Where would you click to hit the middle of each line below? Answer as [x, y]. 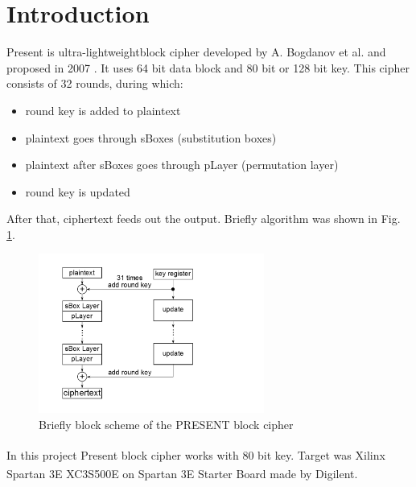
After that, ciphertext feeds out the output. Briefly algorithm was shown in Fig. [204, 219]
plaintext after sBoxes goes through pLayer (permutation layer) [182, 165]
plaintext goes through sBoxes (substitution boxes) [151, 137]
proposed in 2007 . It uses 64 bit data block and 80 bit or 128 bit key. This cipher [208, 67]
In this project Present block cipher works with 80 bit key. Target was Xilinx [196, 454]
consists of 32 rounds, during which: [95, 83]
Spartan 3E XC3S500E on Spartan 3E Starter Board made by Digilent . [182, 473]
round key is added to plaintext [103, 110]
